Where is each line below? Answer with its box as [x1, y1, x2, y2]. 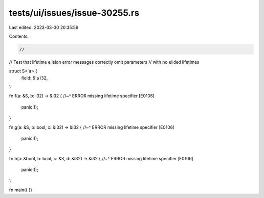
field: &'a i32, [21, 75, 48, 81]
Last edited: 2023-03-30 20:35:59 [9, 25, 79, 30]
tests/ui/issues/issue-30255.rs [9, 7, 139, 18]
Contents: [9, 33, 29, 39]
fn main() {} [9, 187, 33, 193]
